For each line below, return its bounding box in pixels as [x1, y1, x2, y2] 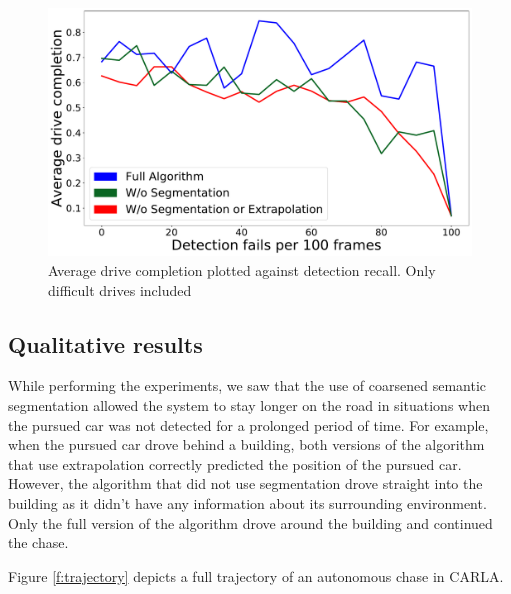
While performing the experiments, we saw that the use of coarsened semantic [8, 375, 487, 396]
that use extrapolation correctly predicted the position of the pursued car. [8, 453, 462, 474]
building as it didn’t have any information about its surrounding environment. [8, 492, 487, 513]
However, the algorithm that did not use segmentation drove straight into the [8, 473, 483, 494]
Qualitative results [8, 328, 203, 359]
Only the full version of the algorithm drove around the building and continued [8, 512, 493, 533]
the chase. [8, 532, 69, 553]
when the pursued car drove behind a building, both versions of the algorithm [8, 434, 485, 455]
